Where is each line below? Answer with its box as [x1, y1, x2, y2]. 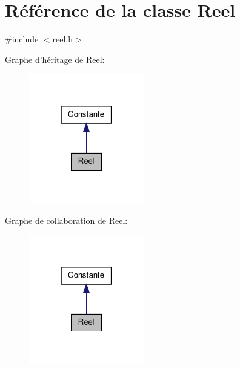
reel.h [52, 33, 73, 45]
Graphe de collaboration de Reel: [5, 214, 128, 226]
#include [5, 33, 39, 45]
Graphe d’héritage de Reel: [5, 53, 105, 65]
